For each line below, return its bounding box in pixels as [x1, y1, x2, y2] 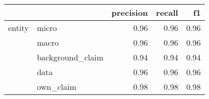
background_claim [37, 51, 103, 63]
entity [8, 22, 29, 34]
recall [156, 7, 178, 18]
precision [111, 7, 148, 18]
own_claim [37, 81, 76, 92]
